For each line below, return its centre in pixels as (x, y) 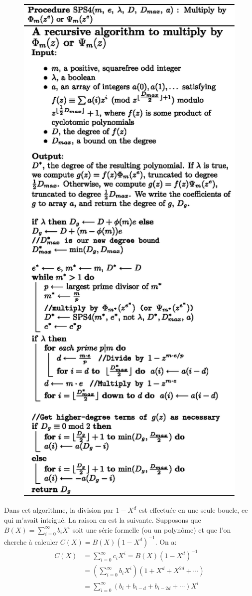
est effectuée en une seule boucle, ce (193, 510)
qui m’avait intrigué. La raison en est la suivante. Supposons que (103, 519)
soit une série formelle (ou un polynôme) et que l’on (152, 529)
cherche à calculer (31, 541)
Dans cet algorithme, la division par (59, 510)
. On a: (166, 541)
